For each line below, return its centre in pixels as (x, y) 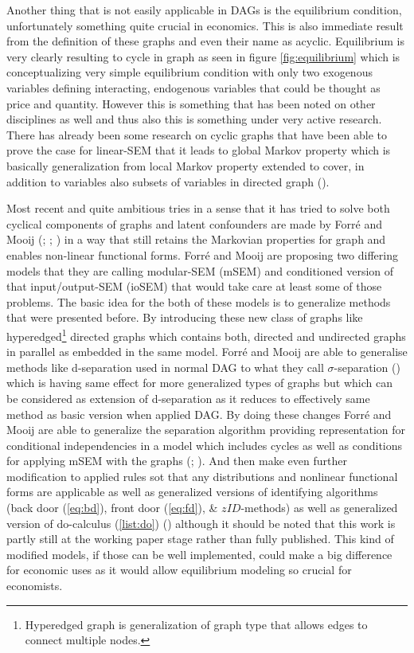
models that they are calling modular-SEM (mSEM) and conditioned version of (200, 270)
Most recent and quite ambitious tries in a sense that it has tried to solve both (198, 208)
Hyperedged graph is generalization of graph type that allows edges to (196, 624)
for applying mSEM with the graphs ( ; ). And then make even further (177, 461)
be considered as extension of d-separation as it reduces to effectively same (188, 398)
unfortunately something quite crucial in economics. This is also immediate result (205, 25)
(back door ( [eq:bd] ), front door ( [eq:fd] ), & (112, 508)
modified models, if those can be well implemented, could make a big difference (199, 554)
